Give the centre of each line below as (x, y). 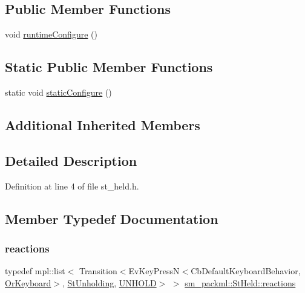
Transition (98, 271)
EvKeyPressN (154, 271)
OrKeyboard (28, 282)
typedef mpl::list (35, 271)
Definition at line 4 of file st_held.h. (72, 186)
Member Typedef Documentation (112, 218)
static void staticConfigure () (58, 92)
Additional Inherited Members (103, 124)
